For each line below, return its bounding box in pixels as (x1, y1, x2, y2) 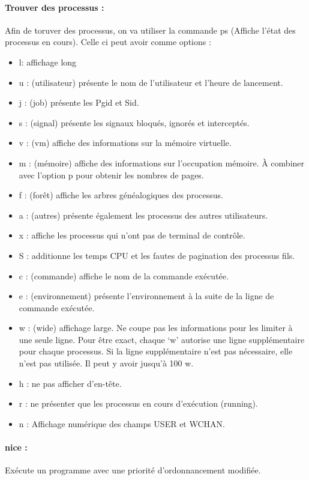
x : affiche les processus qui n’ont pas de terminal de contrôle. (19, 229, 245, 242)
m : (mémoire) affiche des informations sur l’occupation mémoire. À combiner (19, 156, 305, 169)
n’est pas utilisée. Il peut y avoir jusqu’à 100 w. (19, 357, 194, 369)
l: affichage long (19, 55, 77, 68)
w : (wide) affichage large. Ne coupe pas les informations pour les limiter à (19, 321, 293, 334)
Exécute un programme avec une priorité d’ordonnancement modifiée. (5, 464, 261, 476)
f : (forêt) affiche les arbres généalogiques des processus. (19, 189, 223, 201)
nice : (5, 441, 28, 454)
